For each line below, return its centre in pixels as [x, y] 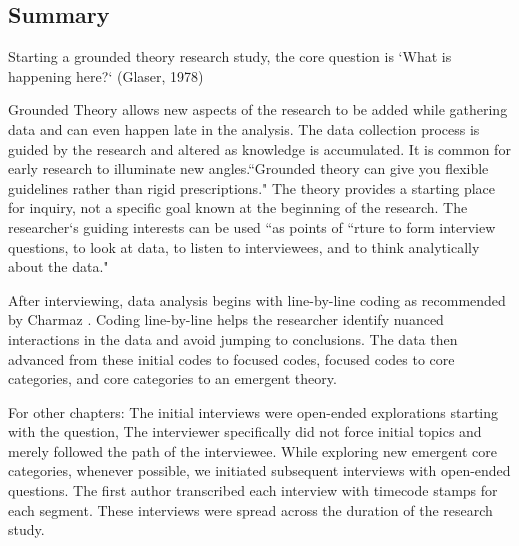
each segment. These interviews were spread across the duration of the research [250, 509]
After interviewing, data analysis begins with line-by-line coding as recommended [257, 299]
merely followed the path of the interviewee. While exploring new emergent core [252, 450]
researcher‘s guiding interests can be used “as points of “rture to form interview [252, 226]
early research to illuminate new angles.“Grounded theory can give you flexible [248, 168]
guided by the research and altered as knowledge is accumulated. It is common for [259, 148]
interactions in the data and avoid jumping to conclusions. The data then [233, 338]
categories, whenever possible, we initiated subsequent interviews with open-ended [259, 470]
